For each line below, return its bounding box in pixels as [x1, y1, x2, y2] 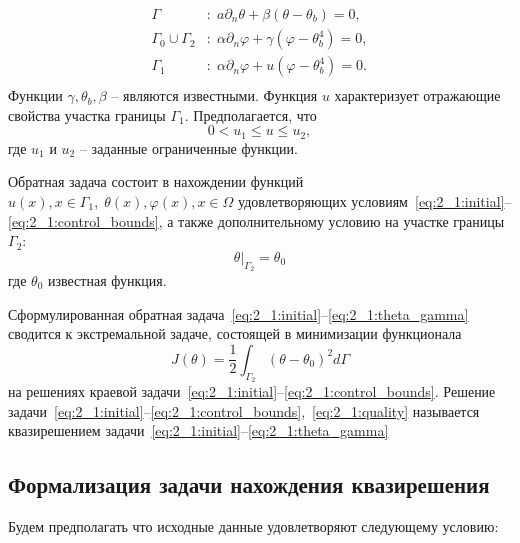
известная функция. [47, 269, 167, 290]
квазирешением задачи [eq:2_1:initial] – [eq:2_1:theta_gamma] [8, 420, 389, 441]
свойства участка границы [8, 104, 166, 125]
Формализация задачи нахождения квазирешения [8, 469, 490, 500]
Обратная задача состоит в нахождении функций [8, 171, 304, 192]
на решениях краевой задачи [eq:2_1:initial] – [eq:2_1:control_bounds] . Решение [8, 380, 496, 401]
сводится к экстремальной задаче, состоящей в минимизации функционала [8, 323, 462, 344]
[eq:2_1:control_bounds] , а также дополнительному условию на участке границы [8, 210, 505, 231]
